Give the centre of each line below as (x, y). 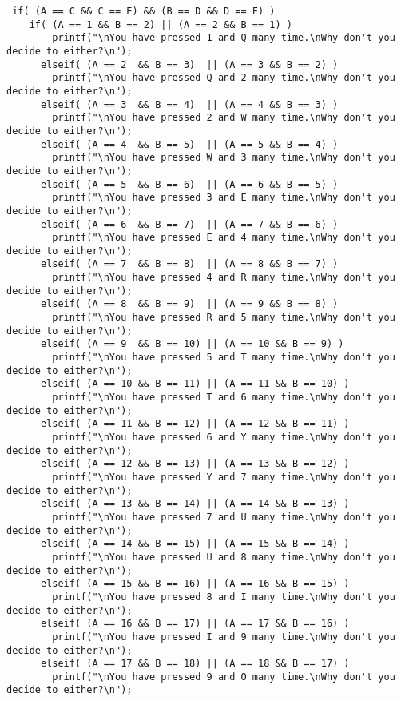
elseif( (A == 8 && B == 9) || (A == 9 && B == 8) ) (189, 304)
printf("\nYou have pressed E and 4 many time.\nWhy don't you (224, 238)
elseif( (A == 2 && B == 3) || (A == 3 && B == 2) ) (189, 64)
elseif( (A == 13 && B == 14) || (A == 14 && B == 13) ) (195, 504)
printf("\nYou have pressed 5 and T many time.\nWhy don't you (224, 358)
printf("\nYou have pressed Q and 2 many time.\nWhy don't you (224, 78)
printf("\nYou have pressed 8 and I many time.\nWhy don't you (224, 597)
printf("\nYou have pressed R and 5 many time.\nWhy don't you (224, 318)
